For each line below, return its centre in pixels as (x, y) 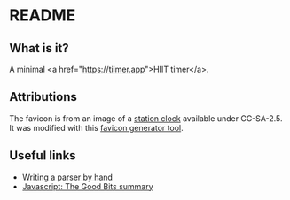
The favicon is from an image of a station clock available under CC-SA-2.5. (146, 118)
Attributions (43, 97)
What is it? (39, 48)
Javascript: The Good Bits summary (87, 186)
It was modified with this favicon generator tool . (96, 127)
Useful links (43, 156)
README (43, 15)
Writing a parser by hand (67, 177)
